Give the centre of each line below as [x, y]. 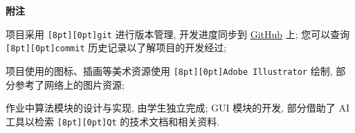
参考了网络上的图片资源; [70, 84]
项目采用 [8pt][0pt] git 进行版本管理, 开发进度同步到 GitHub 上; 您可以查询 [178, 34]
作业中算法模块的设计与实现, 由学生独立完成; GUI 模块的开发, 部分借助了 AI [178, 108]
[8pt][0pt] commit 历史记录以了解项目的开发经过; [116, 47]
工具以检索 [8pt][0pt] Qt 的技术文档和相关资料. [113, 121]
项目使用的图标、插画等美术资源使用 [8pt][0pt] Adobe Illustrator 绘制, [169, 70]
